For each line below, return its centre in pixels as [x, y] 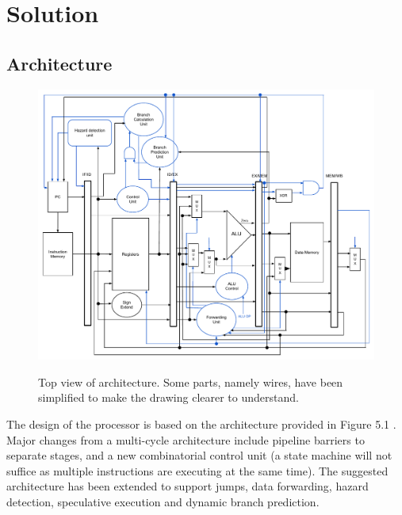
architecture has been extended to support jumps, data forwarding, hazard [188, 486]
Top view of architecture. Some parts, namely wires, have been [191, 381]
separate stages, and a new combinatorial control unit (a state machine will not [199, 455]
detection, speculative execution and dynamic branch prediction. [163, 501]
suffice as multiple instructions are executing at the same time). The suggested [197, 470]
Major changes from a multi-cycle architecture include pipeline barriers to [186, 439]
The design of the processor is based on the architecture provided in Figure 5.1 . [201, 423]
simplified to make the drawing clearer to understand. [168, 397]
